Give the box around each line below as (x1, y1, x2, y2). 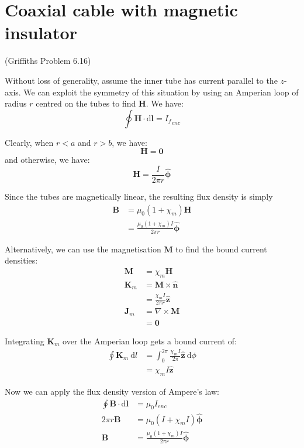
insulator (5, 20, 77, 45)
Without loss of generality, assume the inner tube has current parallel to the (5, 74, 278, 86)
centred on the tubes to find (36, 97, 136, 110)
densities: (5, 254, 38, 266)
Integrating (5, 334, 44, 347)
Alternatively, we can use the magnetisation (5, 242, 161, 255)
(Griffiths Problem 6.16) (5, 54, 91, 67)
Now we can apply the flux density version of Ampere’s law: (5, 385, 220, 397)
